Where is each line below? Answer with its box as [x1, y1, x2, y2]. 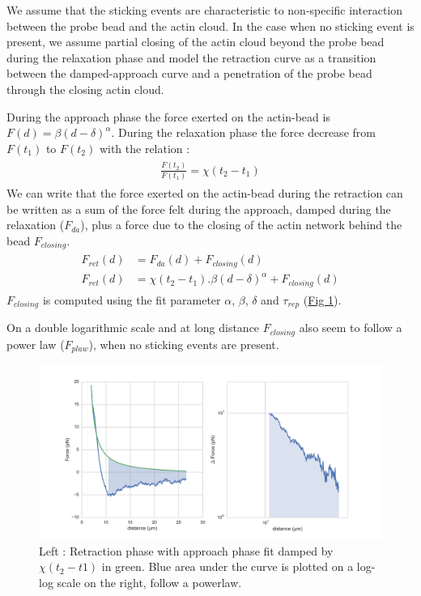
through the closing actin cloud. [6, 80, 164, 97]
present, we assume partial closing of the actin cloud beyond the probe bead [6, 33, 385, 50]
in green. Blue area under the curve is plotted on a [101, 558, 354, 575]
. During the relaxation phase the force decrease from [111, 124, 376, 141]
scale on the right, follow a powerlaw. [57, 574, 242, 591]
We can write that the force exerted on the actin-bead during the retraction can [6, 185, 403, 202]
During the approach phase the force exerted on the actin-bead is [6, 108, 330, 125]
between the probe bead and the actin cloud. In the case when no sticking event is [6, 17, 415, 34]
